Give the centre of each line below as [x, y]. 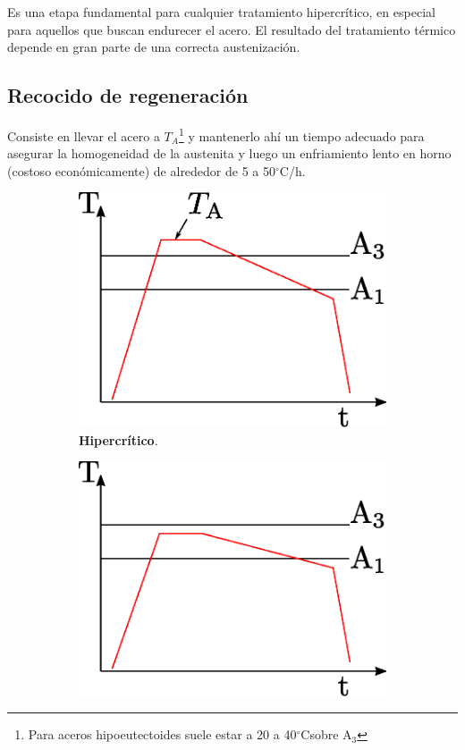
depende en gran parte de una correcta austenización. [154, 47]
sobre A [331, 734]
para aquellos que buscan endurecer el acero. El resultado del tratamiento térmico [232, 29]
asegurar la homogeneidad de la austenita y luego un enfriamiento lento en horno [229, 153]
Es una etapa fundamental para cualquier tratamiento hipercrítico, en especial [221, 12]
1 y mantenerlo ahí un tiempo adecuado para [301, 134]
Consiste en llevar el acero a [84, 135]
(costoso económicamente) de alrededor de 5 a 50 [142, 170]
